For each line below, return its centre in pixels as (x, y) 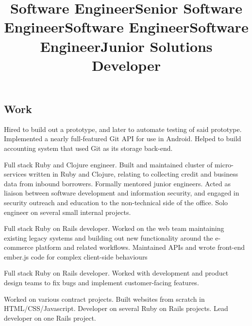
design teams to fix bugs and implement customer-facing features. (101, 283)
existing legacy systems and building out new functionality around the (109, 237)
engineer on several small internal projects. (67, 212)
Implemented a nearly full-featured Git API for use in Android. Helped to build (123, 139)
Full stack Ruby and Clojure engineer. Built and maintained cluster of (108, 164)
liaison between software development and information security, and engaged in (122, 193)
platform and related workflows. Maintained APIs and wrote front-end (140, 247)
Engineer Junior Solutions (126, 46)
